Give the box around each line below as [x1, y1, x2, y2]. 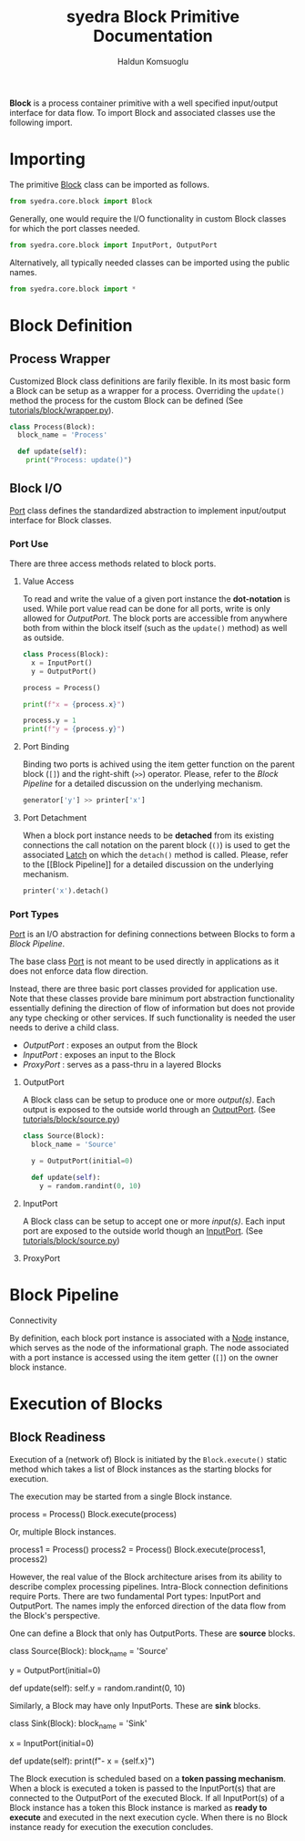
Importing [9, 149, 86, 170]
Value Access [22, 576, 75, 587]
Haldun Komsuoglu [117, 56, 189, 67]
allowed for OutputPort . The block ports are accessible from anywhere [22, 613, 288, 624]
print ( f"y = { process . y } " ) [22, 725, 126, 734]
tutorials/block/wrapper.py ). [9, 404, 114, 416]
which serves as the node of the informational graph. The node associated [9, 1342, 290, 1353]
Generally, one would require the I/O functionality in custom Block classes [9, 212, 287, 224]
